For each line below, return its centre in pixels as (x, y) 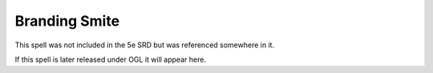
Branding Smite (67, 21)
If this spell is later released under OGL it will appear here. (110, 59)
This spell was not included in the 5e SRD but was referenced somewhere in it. (145, 45)
